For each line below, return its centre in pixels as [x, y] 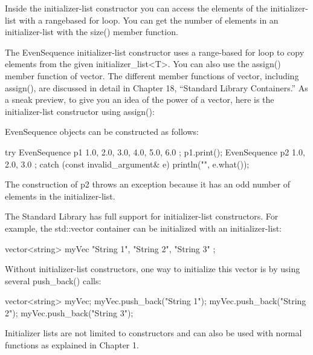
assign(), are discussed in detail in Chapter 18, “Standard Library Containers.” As [156, 87]
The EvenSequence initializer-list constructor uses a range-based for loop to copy [155, 52]
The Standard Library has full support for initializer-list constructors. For [142, 216]
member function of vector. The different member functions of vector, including [152, 75]
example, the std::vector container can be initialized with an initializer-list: [144, 228]
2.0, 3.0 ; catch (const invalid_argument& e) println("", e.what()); [127, 164]
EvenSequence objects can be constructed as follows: [102, 132]
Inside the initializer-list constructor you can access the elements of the [136, 8]
